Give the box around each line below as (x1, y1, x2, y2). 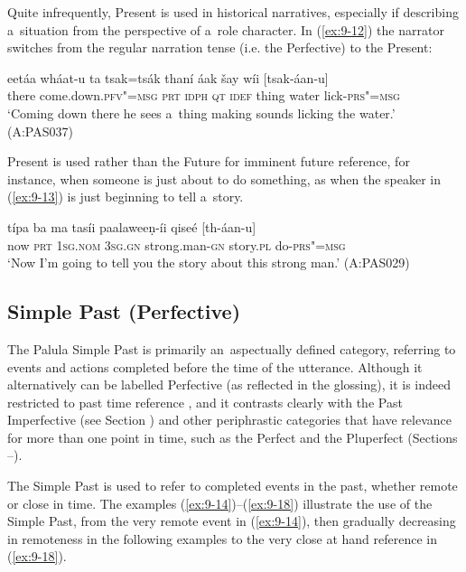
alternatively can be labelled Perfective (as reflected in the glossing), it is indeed (7, 375, 451, 394)
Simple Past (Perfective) (7, 297, 241, 325)
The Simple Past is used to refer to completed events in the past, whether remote (7, 476, 458, 495)
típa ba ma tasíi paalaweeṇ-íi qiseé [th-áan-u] (7, 217, 256, 236)
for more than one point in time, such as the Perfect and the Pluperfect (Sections (7, 427, 458, 446)
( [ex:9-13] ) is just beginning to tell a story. (7, 187, 244, 206)
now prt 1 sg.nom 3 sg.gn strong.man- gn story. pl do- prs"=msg (7, 235, 346, 254)
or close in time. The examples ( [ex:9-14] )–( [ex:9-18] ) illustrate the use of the (7, 493, 433, 512)
